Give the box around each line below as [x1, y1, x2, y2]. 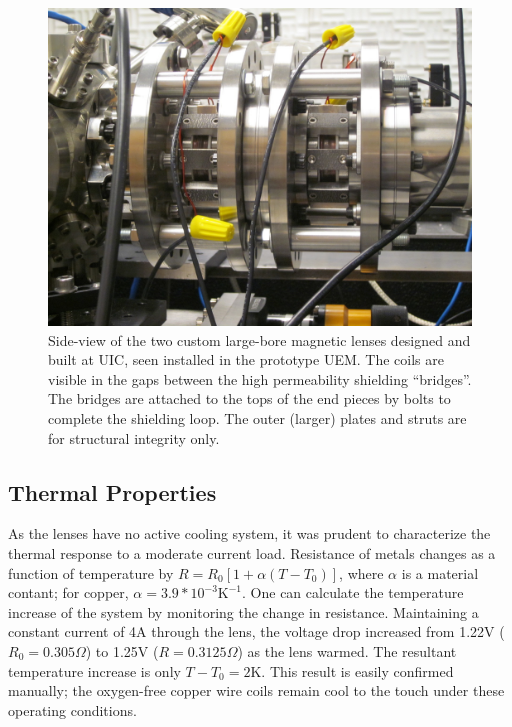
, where [339, 562, 384, 583]
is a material [401, 562, 479, 583]
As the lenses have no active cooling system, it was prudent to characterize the [8, 523, 491, 544]
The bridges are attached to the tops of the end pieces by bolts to [48, 388, 451, 409]
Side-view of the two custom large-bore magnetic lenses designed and [48, 329, 471, 350]
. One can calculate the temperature [242, 582, 464, 603]
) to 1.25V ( [85, 640, 159, 661]
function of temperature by [8, 562, 174, 583]
